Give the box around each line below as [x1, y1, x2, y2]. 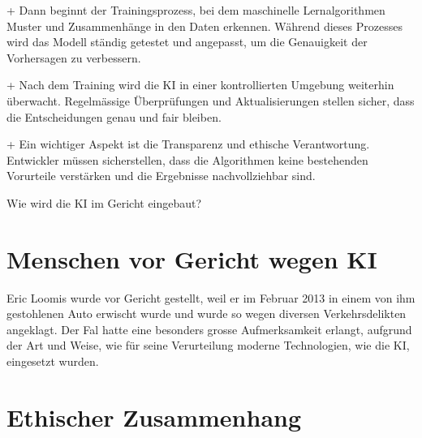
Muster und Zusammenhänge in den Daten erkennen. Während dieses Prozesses [6, 17, 403, 34]
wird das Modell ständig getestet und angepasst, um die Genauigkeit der [6, 33, 368, 50]
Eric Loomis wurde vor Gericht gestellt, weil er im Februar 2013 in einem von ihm [6, 289, 416, 306]
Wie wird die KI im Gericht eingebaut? [6, 194, 202, 211]
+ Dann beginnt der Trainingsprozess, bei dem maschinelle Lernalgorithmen [6, 2, 385, 18]
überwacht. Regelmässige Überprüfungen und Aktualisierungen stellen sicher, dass [6, 92, 415, 109]
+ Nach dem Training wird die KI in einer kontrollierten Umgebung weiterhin [6, 76, 394, 93]
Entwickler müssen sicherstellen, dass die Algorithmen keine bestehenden [6, 151, 368, 168]
